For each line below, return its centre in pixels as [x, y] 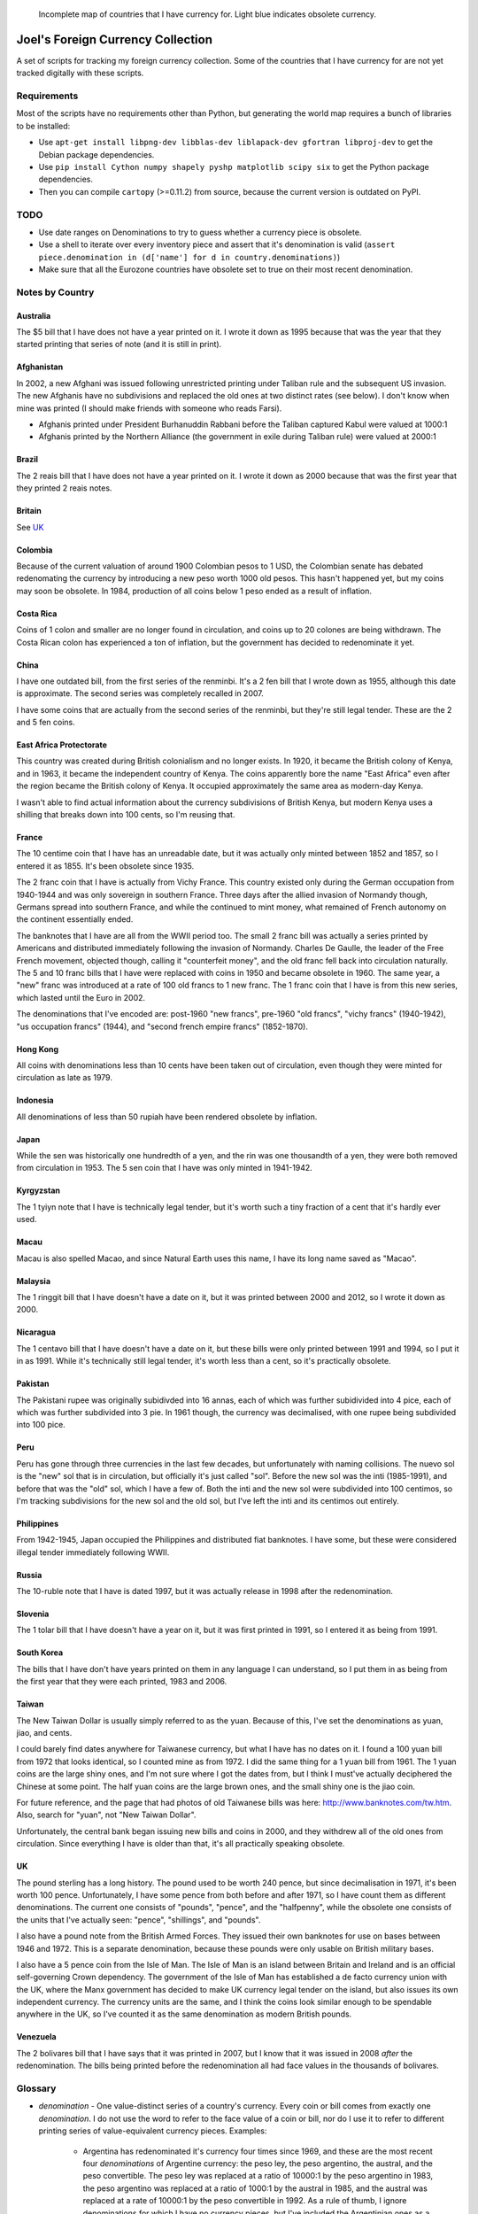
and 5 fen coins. [46, 723]
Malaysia [34, 1281]
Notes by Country [55, 292]
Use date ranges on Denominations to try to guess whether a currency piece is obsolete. [200, 232]
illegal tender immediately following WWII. [93, 1552]
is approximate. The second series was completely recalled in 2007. [140, 693]
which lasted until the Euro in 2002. [81, 997]
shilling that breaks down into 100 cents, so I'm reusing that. [126, 815]
